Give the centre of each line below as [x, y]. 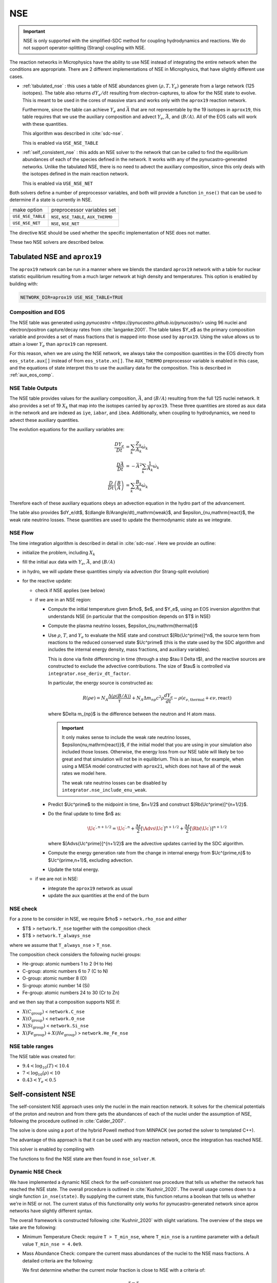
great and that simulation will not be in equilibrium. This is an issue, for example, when [153, 759]
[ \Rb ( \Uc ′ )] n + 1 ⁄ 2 [209, 828]
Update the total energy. [74, 869]
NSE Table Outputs [33, 388]
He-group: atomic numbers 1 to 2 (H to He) [67, 964]
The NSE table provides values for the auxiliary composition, [73, 398]
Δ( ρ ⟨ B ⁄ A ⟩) [120, 696]
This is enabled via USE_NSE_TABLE [60, 143]
